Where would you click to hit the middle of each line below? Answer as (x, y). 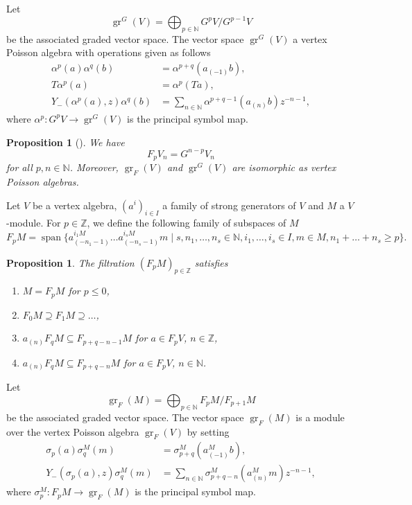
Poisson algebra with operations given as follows (109, 52)
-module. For (34, 223)
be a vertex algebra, (75, 205)
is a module (320, 417)
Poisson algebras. (43, 181)
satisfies (211, 262)
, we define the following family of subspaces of (187, 223)
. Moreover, (94, 167)
